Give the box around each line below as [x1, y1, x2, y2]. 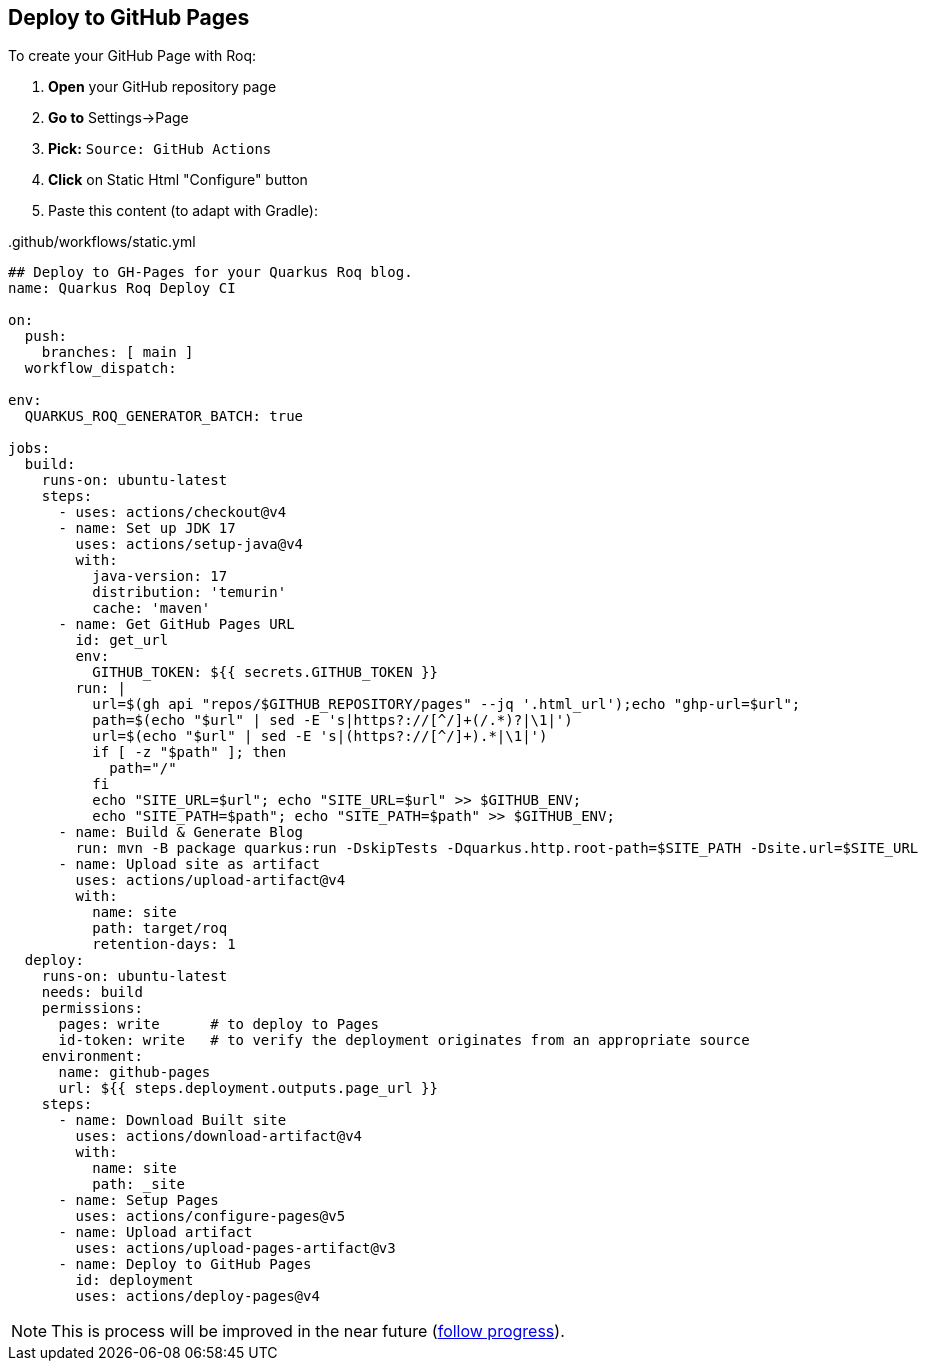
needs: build [41, 984, 143, 1001]
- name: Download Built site [58, 1112, 287, 1129]
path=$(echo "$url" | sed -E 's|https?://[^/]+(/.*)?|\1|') [92, 712, 573, 729]
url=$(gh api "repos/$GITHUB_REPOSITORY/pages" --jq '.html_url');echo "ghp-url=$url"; [92, 696, 801, 713]
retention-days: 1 [92, 936, 236, 953]
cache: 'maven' [92, 600, 211, 617]
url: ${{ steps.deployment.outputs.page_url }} [58, 1080, 438, 1097]
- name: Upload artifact [58, 1224, 253, 1241]
